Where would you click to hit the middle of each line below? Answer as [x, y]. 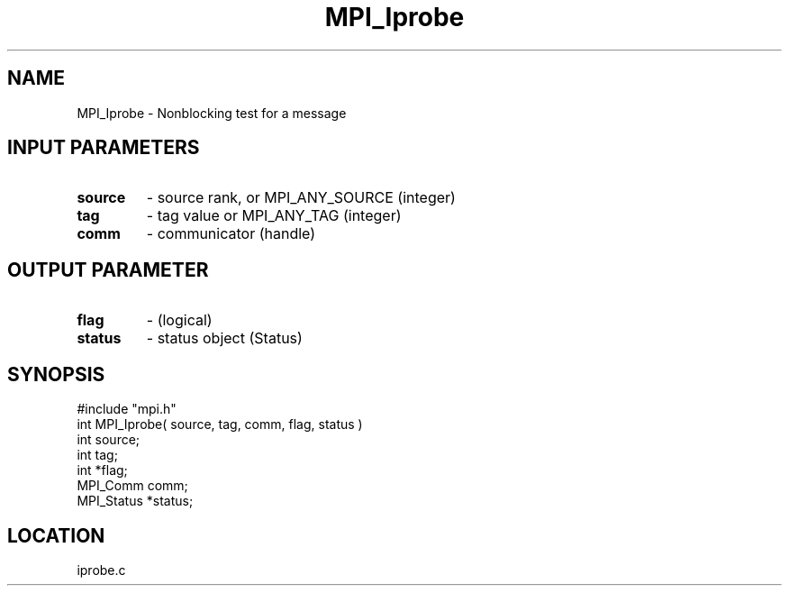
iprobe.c [101, 570]
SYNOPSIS [56, 374]
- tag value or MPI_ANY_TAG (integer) [274, 216]
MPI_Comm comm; [132, 486]
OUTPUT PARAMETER [108, 269]
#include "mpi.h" [127, 409]
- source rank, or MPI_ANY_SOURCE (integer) [301, 198]
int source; [109, 440]
